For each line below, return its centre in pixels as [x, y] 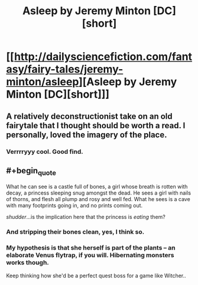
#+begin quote [31, 171]
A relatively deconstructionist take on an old [89, 116]
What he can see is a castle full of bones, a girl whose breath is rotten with [97, 186]
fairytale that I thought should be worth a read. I [96, 125]
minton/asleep [43, 82]
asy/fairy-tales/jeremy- [65, 69]
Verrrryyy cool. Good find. [45, 151]
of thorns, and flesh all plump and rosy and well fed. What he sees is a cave [98, 199]
